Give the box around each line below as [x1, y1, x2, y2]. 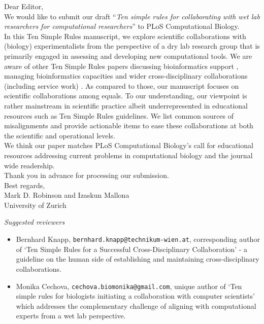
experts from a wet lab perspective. [16, 310, 126, 321]
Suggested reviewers [4, 217, 65, 227]
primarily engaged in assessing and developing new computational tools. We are [4, 50, 252, 61]
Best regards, [4, 179, 45, 190]
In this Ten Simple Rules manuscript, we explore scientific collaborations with [4, 30, 246, 41]
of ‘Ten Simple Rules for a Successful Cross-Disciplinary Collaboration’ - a [16, 243, 248, 254]
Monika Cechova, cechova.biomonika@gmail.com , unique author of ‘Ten [16, 280, 242, 291]
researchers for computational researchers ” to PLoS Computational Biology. [4, 21, 240, 31]
